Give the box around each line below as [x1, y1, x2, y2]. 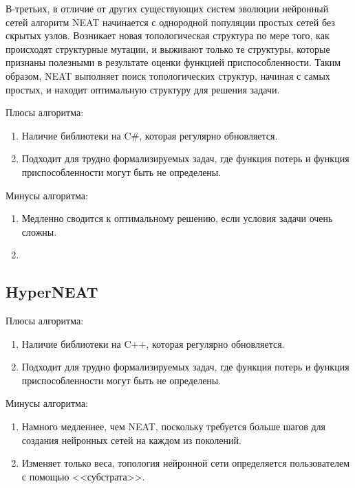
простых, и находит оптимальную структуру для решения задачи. [6, 82, 280, 96]
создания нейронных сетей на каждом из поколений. [21, 432, 241, 447]
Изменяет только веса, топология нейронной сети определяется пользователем [21, 456, 350, 470]
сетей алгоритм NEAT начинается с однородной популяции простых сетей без [6, 14, 335, 29]
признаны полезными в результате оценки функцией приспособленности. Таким [6, 55, 341, 69]
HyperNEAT [6, 281, 98, 302]
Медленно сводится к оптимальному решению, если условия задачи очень [21, 211, 333, 225]
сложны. [21, 224, 57, 239]
